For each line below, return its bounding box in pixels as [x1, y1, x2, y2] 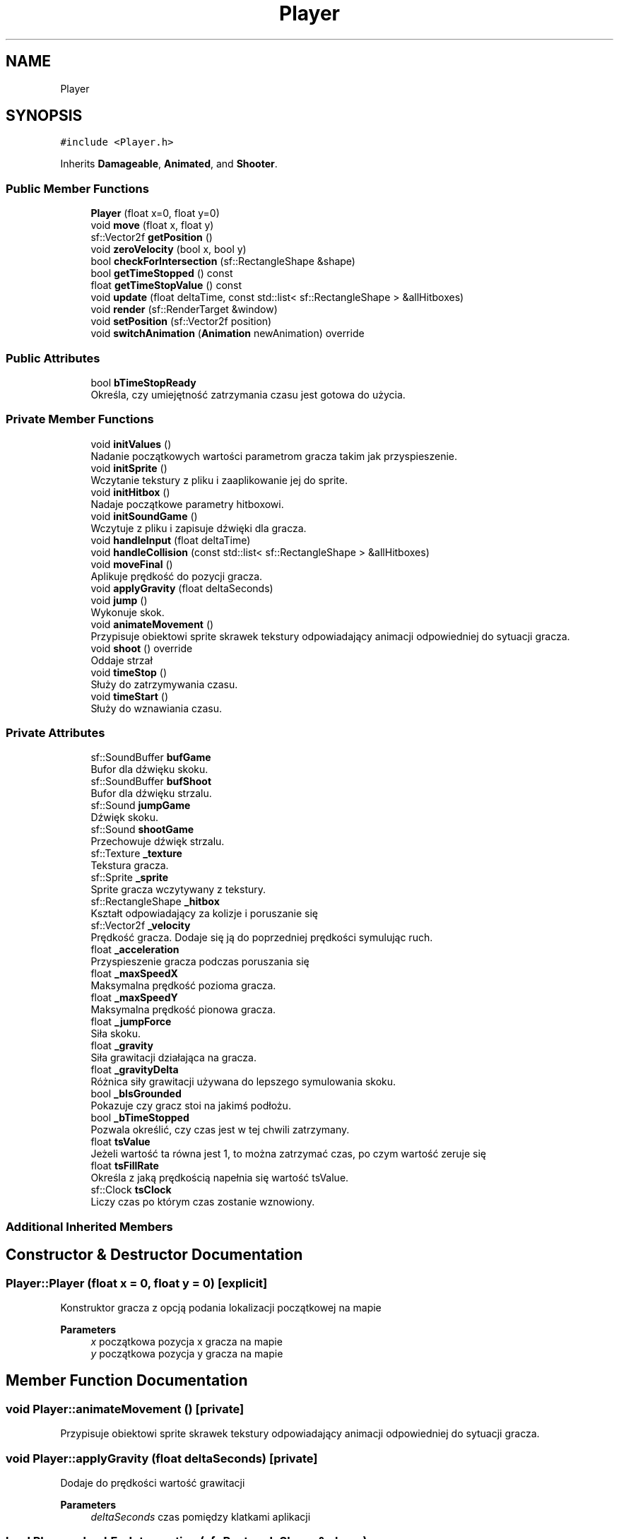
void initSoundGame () [90, 509, 198, 522]
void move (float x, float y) [90, 219, 214, 232]
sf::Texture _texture [90, 847, 182, 860]
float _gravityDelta [90, 1063, 179, 1076]
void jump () [90, 594, 148, 606]
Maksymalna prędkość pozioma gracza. [90, 979, 276, 992]
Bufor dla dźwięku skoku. [90, 763, 208, 776]
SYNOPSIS [6, 107, 83, 125]
